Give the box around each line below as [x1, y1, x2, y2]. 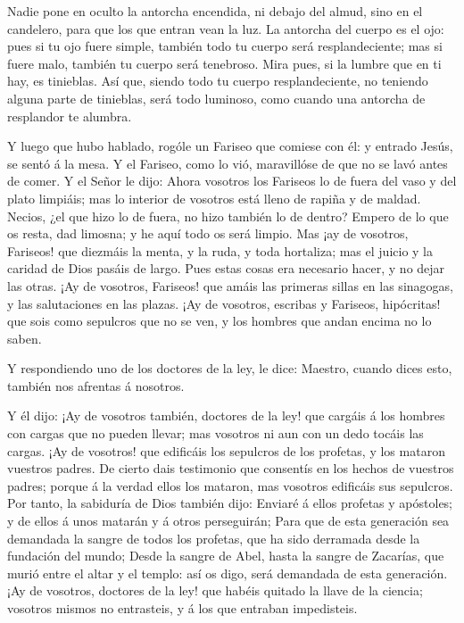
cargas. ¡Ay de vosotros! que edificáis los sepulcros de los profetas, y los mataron [7, 441, 445, 460]
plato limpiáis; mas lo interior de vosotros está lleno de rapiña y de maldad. [7, 188, 421, 207]
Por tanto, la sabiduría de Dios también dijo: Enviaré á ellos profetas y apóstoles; [7, 494, 452, 512]
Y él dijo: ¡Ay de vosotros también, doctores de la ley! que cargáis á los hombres [7, 406, 445, 425]
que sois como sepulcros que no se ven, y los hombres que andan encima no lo [7, 311, 432, 330]
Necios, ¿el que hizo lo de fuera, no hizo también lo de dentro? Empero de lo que [7, 206, 449, 225]
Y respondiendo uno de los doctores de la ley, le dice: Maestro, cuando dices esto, [7, 359, 452, 378]
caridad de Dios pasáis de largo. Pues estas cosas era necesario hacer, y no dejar [7, 259, 445, 278]
